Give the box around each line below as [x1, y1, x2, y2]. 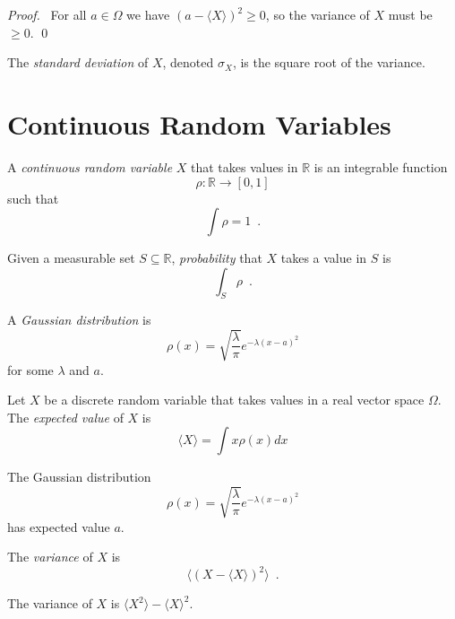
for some [7, 360, 54, 379]
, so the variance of [265, 5, 370, 23]
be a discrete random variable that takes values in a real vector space [44, 390, 425, 409]
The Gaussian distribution [7, 467, 151, 486]
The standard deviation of [7, 53, 149, 72]
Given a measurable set [7, 248, 135, 267]
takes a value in [280, 248, 367, 267]
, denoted [162, 53, 214, 72]
